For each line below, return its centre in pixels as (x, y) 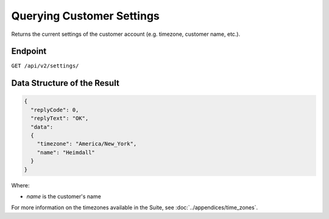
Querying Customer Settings (85, 16)
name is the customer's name (64, 196)
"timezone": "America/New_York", (87, 144)
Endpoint (29, 51)
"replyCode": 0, (55, 110)
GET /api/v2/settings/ (45, 66)
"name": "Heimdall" (66, 152)
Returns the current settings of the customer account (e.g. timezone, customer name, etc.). (126, 34)
